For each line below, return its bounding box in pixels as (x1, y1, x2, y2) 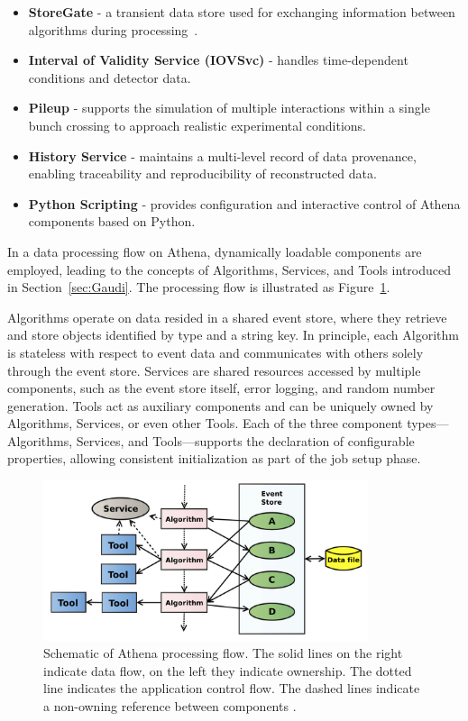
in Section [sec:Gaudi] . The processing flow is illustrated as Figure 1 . (7, 278, 390, 297)
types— (407, 414, 449, 433)
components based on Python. (28, 212, 196, 231)
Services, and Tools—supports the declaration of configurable (76, 431, 415, 450)
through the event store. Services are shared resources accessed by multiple (7, 360, 421, 379)
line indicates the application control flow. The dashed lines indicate (43, 679, 420, 698)
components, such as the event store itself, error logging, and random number (7, 379, 436, 397)
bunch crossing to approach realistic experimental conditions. (28, 115, 367, 134)
